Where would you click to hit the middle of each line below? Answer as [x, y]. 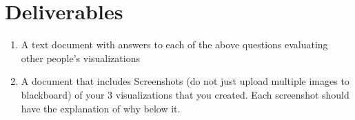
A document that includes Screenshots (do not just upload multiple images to [185, 81]
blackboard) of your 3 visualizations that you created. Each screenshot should [185, 94]
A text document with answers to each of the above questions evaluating [174, 44]
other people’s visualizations [80, 58]
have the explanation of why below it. [101, 108]
